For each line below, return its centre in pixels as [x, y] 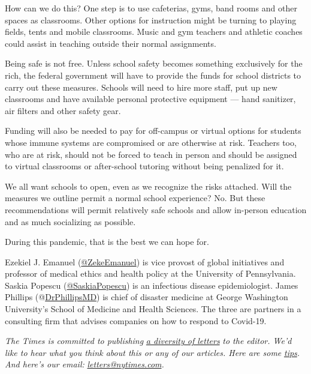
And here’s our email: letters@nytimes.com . [84, 364]
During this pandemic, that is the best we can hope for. [107, 242]
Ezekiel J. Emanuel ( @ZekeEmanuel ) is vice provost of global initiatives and [145, 261]
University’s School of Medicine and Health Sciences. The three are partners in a [153, 309]
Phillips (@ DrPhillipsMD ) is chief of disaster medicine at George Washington [147, 297]
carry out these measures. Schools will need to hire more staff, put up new [141, 87]
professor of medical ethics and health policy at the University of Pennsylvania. [150, 273]
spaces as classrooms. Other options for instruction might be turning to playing [151, 20]
